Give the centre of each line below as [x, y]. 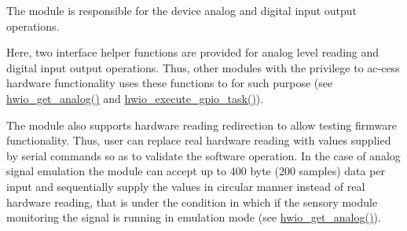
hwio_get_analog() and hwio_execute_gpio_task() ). [135, 98]
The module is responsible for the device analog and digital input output [182, 10]
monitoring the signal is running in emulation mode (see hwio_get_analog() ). [194, 217]
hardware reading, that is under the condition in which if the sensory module [192, 202]
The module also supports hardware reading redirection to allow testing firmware [202, 125]
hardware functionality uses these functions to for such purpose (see [170, 83]
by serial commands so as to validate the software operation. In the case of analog [203, 155]
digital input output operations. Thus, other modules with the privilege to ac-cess [203, 67]
